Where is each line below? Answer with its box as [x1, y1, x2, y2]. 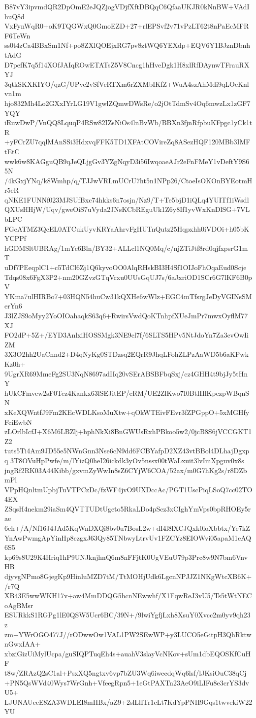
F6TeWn [4, 30, 31, 40]
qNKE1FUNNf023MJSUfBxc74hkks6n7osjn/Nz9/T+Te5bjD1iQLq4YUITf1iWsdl [4, 194, 249, 205]
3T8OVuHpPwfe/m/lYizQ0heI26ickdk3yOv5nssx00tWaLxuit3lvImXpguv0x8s [10, 455, 244, 465]
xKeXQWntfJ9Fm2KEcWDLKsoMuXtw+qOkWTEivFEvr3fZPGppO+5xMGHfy [4, 407, 250, 417]
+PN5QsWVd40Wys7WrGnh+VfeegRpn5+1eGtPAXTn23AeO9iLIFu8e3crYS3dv [4, 677, 249, 687]
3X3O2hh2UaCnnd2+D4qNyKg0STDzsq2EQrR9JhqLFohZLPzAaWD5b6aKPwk [4, 349, 249, 359]
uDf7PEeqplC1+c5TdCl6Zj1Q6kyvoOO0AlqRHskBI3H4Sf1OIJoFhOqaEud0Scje [4, 262, 247, 273]
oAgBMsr [4, 600, 33, 610]
